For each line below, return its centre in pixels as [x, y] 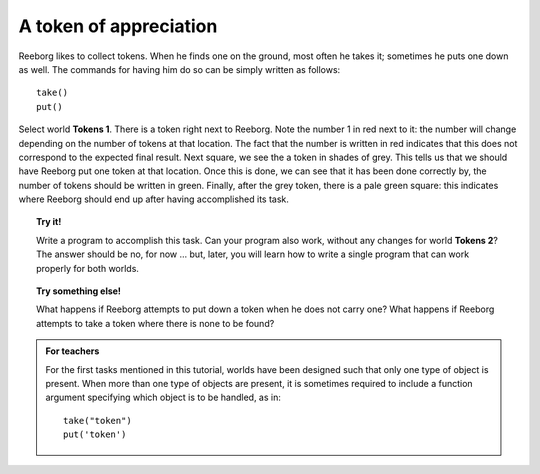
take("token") [97, 420]
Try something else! [79, 291]
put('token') [95, 434]
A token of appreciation [118, 26]
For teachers [72, 351]
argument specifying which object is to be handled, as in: [163, 397]
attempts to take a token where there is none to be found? [155, 323]
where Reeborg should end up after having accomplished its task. [154, 199]
